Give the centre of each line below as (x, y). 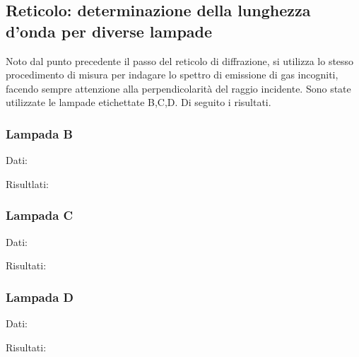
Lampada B (39, 133)
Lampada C (40, 215)
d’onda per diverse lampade (109, 31)
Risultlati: (27, 183)
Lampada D (40, 297)
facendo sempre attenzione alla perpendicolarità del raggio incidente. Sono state (178, 88)
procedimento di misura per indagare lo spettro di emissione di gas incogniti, (172, 75)
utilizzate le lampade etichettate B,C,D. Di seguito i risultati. (139, 102)
